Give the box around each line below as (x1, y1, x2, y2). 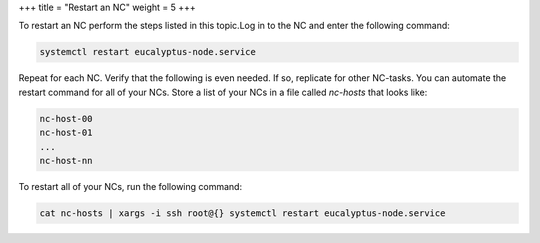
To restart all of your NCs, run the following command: (18, 180, 243, 192)
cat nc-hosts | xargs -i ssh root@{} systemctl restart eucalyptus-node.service (39, 207, 446, 219)
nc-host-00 (39, 113, 93, 124)
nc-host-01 (39, 127, 93, 139)
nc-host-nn (39, 155, 93, 166)
